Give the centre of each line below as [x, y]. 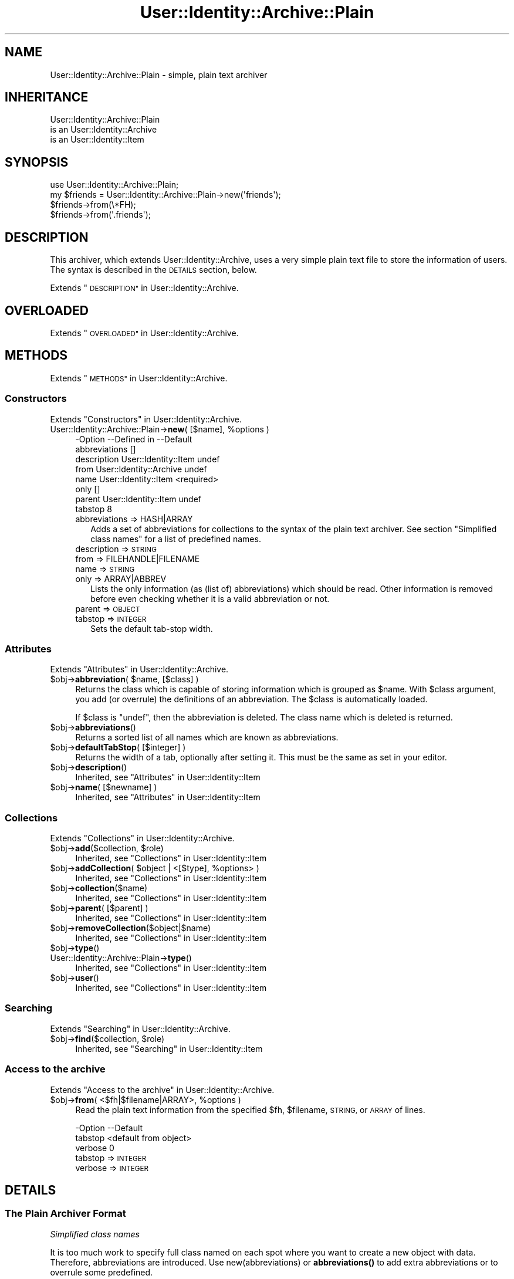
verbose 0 [95, 1148]
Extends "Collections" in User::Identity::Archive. [142, 838]
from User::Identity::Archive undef [141, 469]
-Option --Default [109, 1128]
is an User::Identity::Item [97, 140]
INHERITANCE [47, 97]
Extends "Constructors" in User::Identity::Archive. [146, 419]
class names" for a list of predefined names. [176, 539]
